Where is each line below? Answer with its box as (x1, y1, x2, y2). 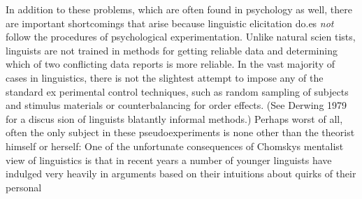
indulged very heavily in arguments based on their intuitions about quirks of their (6, 166, 356, 181)
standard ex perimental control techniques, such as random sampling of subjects (6, 84, 349, 98)
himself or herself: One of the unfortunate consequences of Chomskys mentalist (6, 138, 344, 153)
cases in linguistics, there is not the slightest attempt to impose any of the (6, 70, 324, 84)
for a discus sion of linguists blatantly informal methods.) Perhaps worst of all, (6, 111, 343, 126)
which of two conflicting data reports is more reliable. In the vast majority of (6, 57, 335, 71)
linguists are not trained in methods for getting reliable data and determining (6, 43, 338, 57)
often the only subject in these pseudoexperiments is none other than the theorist (6, 125, 355, 140)
